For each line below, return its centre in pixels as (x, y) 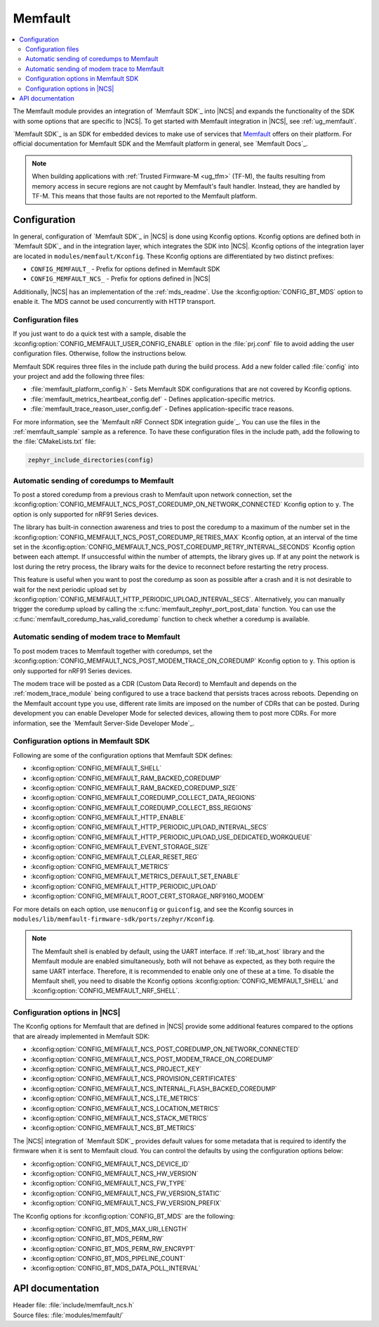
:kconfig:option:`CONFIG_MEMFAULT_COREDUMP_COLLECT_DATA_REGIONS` (144, 798)
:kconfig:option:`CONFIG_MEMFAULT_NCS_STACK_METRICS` (120, 1118)
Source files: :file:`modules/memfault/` (68, 1315)
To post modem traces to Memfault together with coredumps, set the (113, 651)
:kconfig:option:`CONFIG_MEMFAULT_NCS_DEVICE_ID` (110, 1164)
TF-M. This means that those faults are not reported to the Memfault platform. (145, 196)
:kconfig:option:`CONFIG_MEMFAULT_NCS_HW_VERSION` (115, 1173)
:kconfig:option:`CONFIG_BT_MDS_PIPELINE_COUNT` (108, 1259)
